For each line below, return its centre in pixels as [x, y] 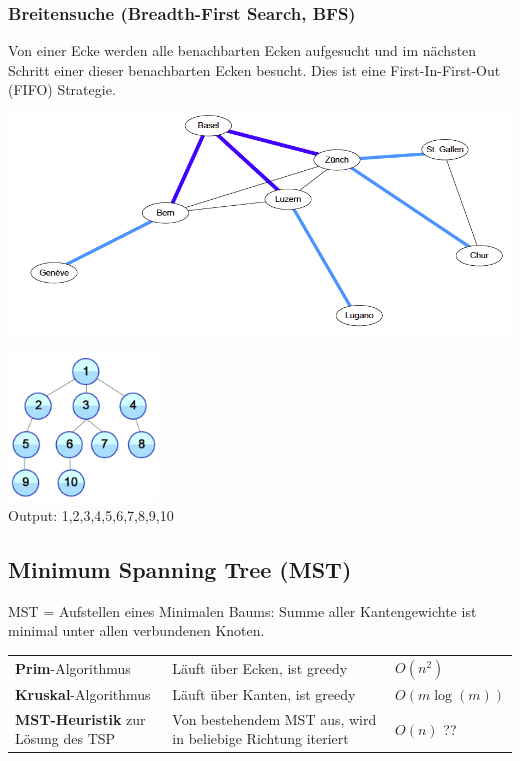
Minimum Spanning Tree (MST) [180, 568]
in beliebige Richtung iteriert [260, 738]
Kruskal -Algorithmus [83, 693]
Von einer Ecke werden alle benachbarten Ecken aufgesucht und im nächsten [242, 50]
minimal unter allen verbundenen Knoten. [136, 630]
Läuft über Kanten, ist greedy [264, 693]
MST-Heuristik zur [80, 718]
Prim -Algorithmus [73, 667]
